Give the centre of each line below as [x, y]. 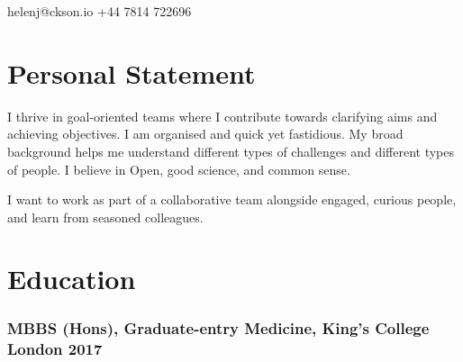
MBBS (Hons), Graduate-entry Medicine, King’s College [218, 327]
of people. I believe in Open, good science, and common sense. [179, 169]
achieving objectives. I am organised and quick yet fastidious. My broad [205, 134]
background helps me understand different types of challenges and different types [231, 151]
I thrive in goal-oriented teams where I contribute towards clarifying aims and [222, 116]
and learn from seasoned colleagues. [105, 217]
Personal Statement [132, 72]
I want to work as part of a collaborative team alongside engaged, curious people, [232, 199]
